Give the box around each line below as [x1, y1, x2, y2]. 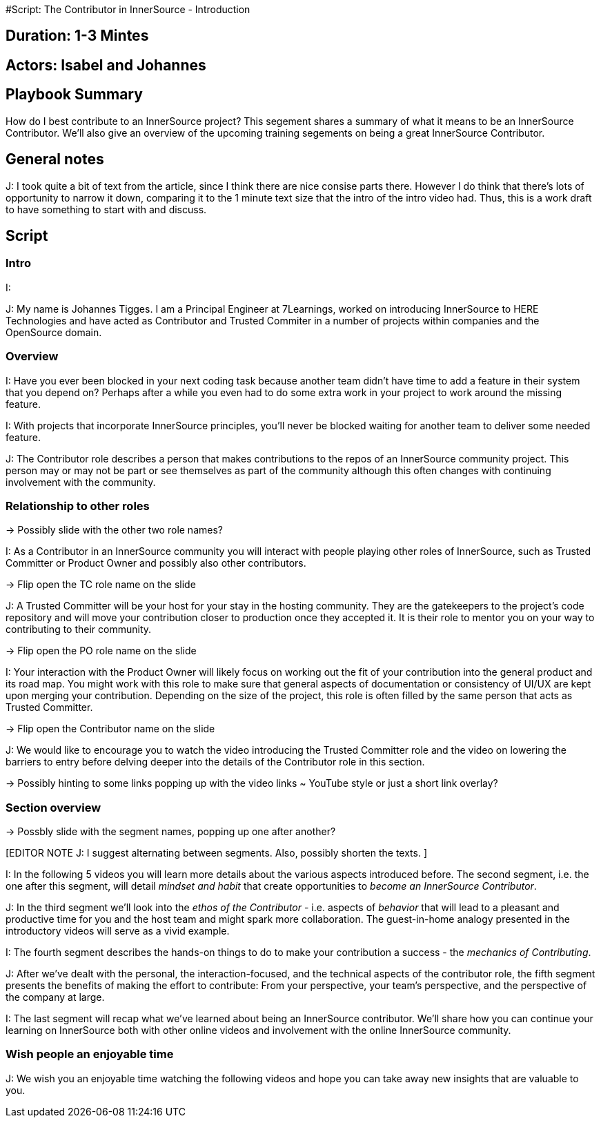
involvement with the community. [6, 476, 156, 488]
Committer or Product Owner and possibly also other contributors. [6, 557, 306, 569]
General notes [6, 150, 104, 168]
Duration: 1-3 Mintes [6, 27, 149, 45]
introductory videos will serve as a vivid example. [6, 925, 230, 937]
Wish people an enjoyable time [6, 1047, 174, 1062]
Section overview [6, 800, 101, 814]
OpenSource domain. [6, 326, 102, 338]
